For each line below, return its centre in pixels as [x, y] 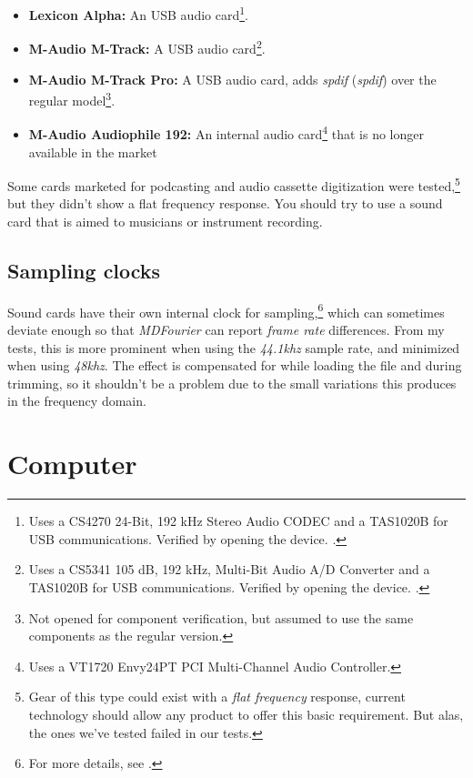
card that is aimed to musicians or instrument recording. [165, 222]
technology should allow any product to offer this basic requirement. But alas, [246, 714]
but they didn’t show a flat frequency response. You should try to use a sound [225, 203]
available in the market [93, 152]
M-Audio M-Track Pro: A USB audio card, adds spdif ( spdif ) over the [232, 79]
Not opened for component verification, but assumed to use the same [221, 617]
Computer [72, 464]
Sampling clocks [84, 271]
